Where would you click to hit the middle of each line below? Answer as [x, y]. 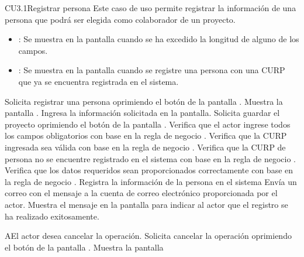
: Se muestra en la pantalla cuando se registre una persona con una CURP [152, 70]
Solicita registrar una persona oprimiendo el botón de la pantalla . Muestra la [144, 101]
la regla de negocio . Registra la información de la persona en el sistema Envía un [151, 181]
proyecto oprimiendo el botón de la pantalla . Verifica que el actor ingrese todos [148, 124]
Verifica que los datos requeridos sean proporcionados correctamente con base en [149, 170]
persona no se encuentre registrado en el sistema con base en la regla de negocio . [150, 158]
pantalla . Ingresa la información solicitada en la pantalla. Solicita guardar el [142, 113]
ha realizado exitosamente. [52, 216]
